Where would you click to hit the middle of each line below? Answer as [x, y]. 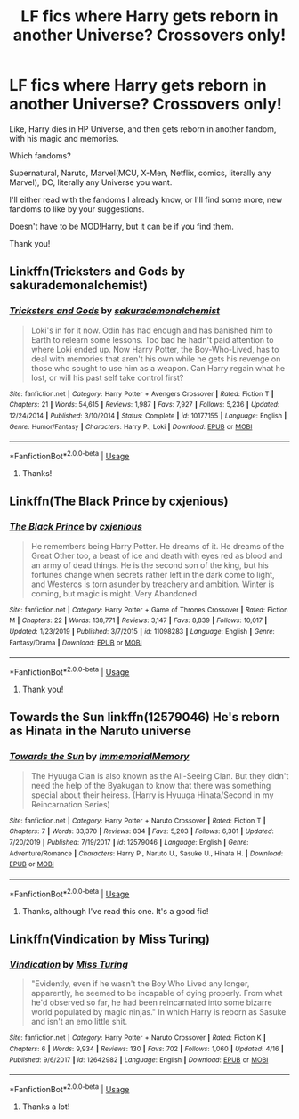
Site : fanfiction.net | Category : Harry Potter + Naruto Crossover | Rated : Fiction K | [138, 1038]
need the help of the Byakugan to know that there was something [151, 785]
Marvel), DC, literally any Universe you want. [91, 182]
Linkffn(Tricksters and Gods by [97, 272]
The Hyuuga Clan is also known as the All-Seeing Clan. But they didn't [160, 775]
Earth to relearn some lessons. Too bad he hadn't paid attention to [152, 339]
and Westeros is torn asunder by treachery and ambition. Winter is [153, 584]
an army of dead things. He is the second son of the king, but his [150, 565]
